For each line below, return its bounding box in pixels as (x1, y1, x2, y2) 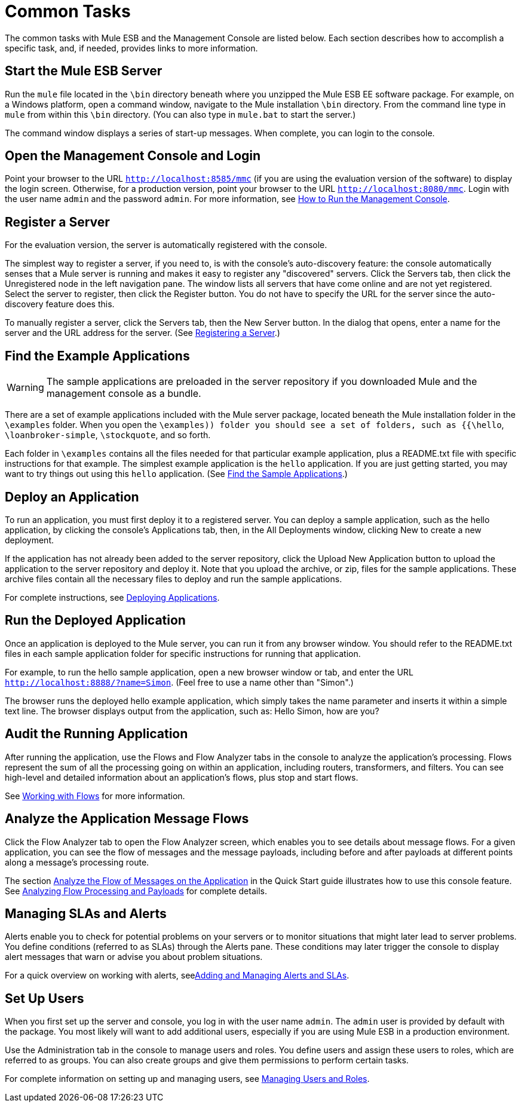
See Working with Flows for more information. (5, 790, 185, 801)
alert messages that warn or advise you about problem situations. (5, 952, 263, 962)
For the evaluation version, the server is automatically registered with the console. (5, 240, 327, 250)
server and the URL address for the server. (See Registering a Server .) (5, 328, 280, 338)
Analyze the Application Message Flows (5, 811, 249, 827)
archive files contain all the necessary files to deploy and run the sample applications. (5, 573, 342, 584)
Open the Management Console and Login (5, 148, 261, 164)
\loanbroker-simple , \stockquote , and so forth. (5, 430, 211, 441)
